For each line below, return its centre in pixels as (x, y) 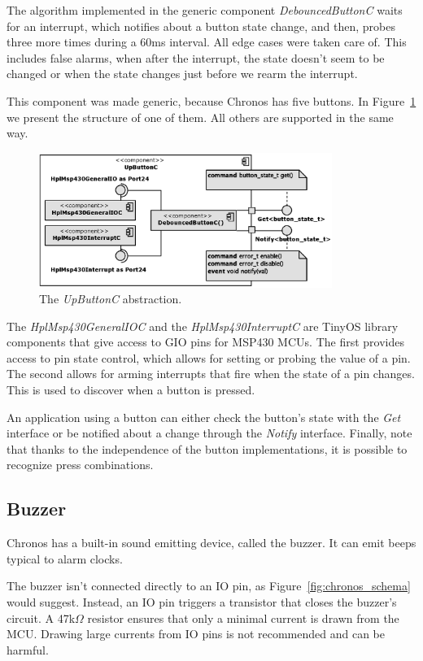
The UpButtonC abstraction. (111, 299)
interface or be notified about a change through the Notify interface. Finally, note (209, 433)
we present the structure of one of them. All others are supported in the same (200, 117)
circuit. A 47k (41, 618)
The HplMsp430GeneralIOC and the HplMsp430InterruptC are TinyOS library (203, 326)
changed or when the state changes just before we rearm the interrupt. (182, 74)
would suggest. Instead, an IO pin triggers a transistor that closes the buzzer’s (202, 602)
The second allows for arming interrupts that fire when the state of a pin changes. (211, 374)
